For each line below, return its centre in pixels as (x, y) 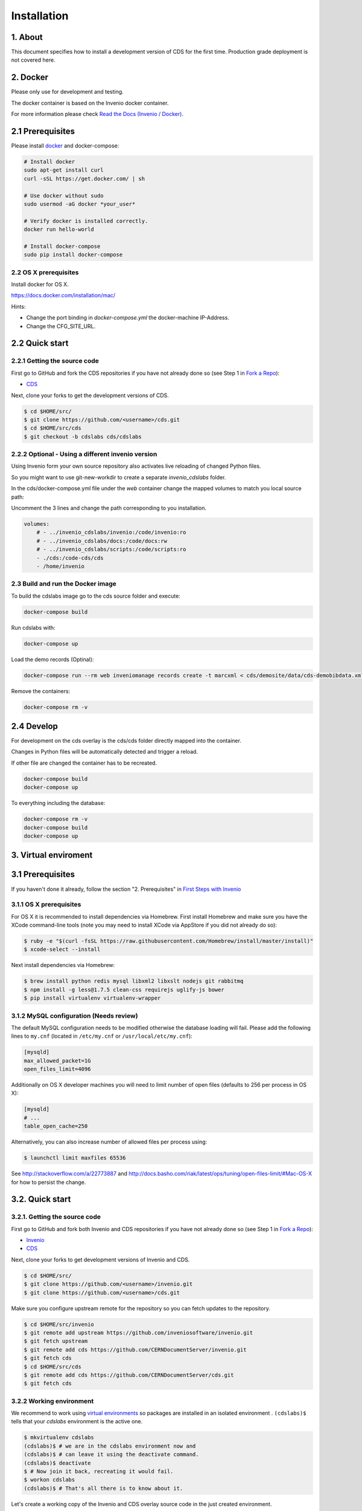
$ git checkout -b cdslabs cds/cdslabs (83, 436)
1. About (27, 37)
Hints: (18, 306)
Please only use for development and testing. (67, 92)
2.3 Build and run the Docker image (64, 584)
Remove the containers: (41, 691)
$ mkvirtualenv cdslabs (59, 1438)
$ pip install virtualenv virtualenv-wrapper (92, 998)
